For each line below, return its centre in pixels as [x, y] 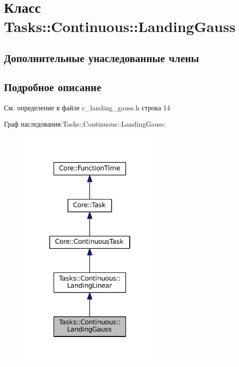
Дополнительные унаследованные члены [102, 57]
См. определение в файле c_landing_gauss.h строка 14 [87, 107]
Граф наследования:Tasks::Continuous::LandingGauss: [85, 124]
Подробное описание [53, 86]
